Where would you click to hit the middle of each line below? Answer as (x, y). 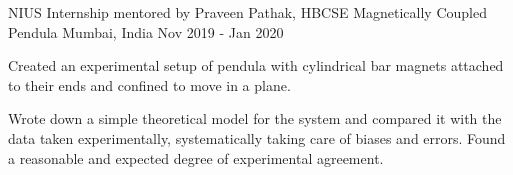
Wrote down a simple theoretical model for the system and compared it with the (255, 118)
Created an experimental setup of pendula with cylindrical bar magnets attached (256, 65)
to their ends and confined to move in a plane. (149, 84)
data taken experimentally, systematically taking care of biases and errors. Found (257, 137)
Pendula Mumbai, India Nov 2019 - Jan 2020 (146, 31)
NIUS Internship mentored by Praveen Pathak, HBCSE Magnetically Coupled (247, 12)
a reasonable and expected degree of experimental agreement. (196, 157)
